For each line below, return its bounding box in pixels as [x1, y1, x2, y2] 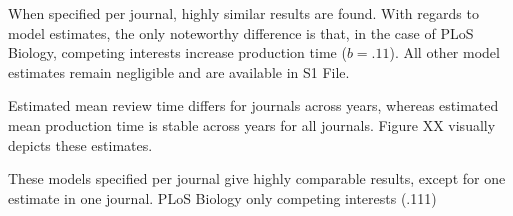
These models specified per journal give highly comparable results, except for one [8, 168, 506, 189]
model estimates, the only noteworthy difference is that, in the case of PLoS [8, 22, 474, 43]
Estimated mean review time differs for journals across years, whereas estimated [8, 95, 499, 116]
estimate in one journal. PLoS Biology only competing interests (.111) [8, 187, 437, 208]
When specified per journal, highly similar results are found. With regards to [8, 3, 479, 23]
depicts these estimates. [8, 134, 153, 155]
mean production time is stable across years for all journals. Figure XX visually [8, 114, 496, 135]
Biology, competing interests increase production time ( [8, 42, 347, 63]
